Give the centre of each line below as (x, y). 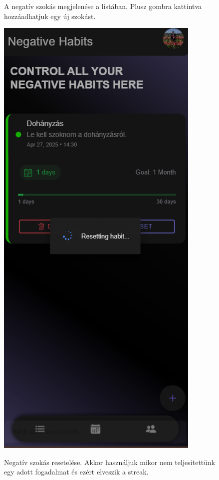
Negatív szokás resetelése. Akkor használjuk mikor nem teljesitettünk (110, 462)
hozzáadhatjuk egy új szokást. (50, 16)
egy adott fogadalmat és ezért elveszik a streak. (76, 472)
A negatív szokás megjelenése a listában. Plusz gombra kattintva (103, 6)
